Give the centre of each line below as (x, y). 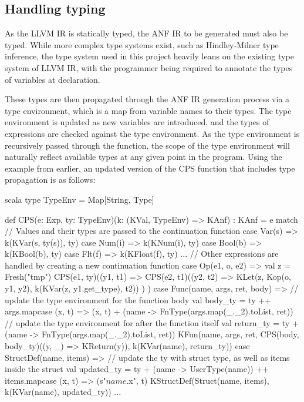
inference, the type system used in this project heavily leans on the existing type (149, 56)
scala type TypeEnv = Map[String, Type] (80, 199)
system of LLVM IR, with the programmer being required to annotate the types (149, 67)
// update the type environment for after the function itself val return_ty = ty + (152, 322)
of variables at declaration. (53, 79)
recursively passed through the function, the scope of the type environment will (147, 145)
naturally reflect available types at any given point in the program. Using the (143, 157)
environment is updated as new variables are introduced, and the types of (137, 122)
